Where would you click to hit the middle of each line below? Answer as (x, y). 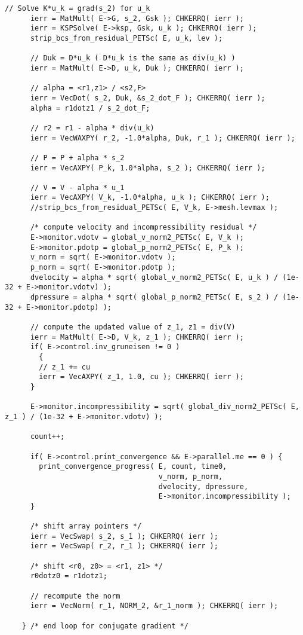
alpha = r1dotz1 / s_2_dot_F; (90, 108)
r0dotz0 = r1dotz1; (69, 576)
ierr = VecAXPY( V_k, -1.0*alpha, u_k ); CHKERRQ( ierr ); (150, 198)
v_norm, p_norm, (191, 476)
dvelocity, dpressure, (203, 486)
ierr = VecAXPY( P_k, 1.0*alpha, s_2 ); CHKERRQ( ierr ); (148, 168)
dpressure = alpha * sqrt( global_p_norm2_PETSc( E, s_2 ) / (154, 297)
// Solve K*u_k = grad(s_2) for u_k (78, 8)
